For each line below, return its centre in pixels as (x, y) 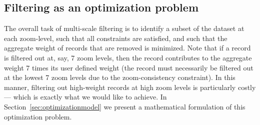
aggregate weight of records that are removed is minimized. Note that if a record (127, 48)
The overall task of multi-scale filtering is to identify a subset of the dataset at (124, 28)
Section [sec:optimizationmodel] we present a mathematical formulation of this (125, 106)
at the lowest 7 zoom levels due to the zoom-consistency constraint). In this (120, 77)
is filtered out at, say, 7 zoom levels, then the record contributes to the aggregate (128, 57)
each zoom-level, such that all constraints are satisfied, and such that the (116, 38)
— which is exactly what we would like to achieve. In (85, 97)
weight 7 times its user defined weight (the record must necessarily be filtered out (129, 67)
